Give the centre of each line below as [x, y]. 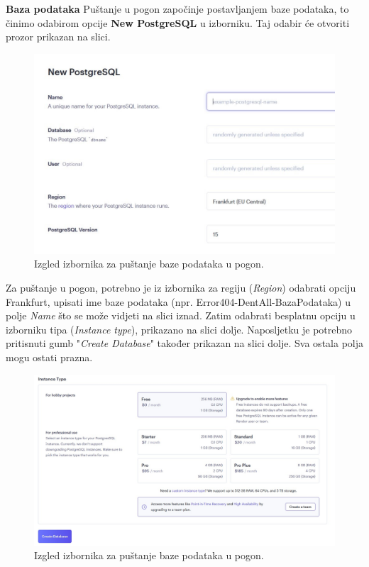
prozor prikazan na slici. [58, 37]
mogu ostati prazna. [49, 357]
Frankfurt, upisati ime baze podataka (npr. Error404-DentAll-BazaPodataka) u [178, 301]
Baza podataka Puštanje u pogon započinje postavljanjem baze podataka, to [177, 9]
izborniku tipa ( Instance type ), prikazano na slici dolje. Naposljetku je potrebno [179, 329]
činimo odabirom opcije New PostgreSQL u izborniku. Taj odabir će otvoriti [178, 22]
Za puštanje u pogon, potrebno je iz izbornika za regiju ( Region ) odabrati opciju [181, 288]
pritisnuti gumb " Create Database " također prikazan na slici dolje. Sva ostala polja [184, 343]
